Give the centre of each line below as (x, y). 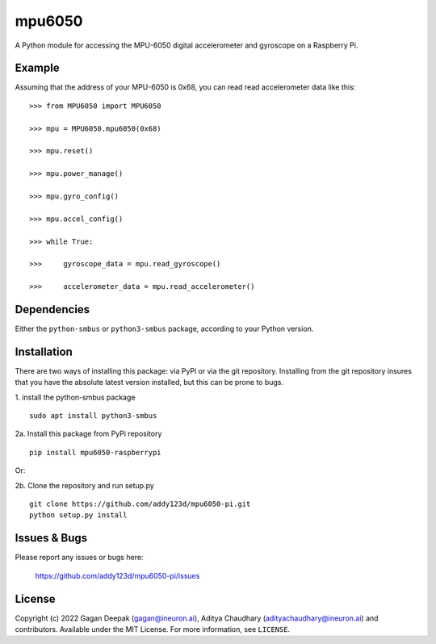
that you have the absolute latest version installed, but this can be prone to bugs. (149, 383)
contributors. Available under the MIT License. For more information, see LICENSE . (153, 629)
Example (37, 68)
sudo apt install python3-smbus (93, 416)
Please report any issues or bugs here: (79, 558)
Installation (44, 351)
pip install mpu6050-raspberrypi (95, 452)
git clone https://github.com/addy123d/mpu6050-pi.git (140, 504)
